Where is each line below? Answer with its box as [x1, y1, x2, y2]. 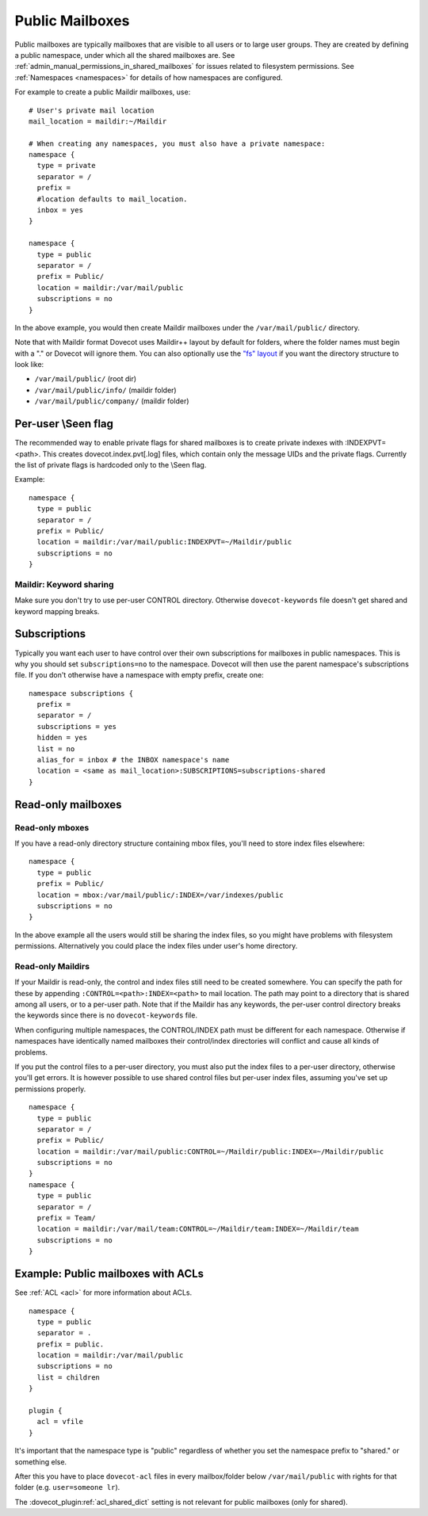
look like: [14, 360, 44, 369]
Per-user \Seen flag [14, 417, 114, 431]
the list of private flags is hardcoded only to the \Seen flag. [14, 460, 207, 469]
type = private [36, 161, 96, 170]
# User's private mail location [29, 105, 155, 115]
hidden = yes [36, 733, 88, 743]
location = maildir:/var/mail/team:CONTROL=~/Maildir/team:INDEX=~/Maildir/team [36, 1224, 359, 1234]
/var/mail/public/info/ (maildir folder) [34, 385, 178, 395]
